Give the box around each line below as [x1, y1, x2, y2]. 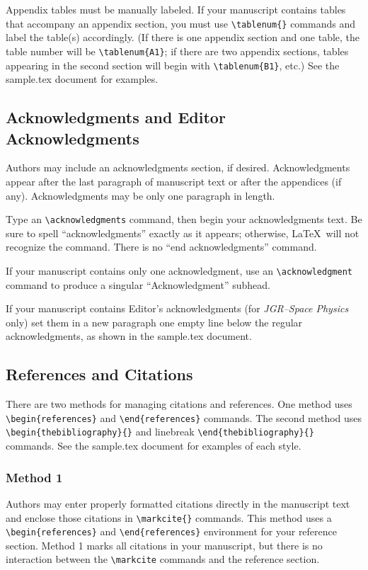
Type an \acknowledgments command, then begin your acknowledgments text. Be [6, 212, 362, 227]
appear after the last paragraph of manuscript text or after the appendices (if [6, 173, 342, 188]
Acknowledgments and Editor [6, 106, 226, 128]
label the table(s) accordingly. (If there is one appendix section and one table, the [6, 30, 360, 45]
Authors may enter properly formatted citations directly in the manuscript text [6, 496, 350, 511]
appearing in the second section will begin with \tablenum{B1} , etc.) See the [6, 57, 340, 72]
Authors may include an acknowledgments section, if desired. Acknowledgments [6, 160, 350, 175]
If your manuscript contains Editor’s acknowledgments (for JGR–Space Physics [6, 301, 349, 316]
